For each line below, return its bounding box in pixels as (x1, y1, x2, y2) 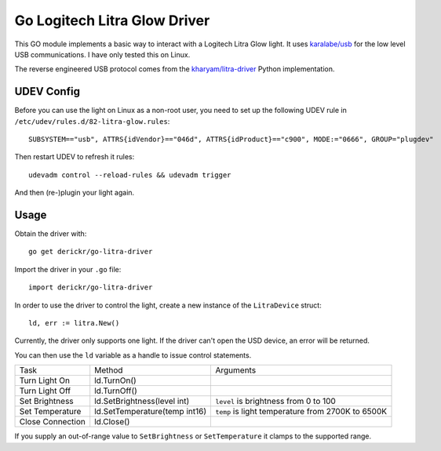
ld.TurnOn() (94, 375, 137, 386)
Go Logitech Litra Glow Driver (14, 12, 210, 29)
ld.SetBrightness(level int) (94, 396, 190, 407)
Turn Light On (19, 375, 71, 386)
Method (94, 365, 123, 376)
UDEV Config (14, 85, 80, 98)
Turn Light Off (19, 385, 71, 396)
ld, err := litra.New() (28, 318, 120, 328)
